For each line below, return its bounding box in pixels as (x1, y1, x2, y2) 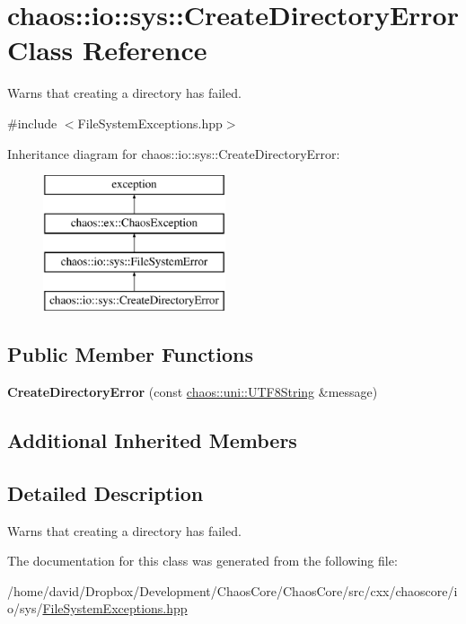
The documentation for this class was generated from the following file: (7, 551, 398, 570)
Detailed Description (7, 479, 204, 506)
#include (7, 113, 57, 132)
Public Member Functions (7, 340, 253, 368)
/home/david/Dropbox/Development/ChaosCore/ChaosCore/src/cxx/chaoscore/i (7, 581, 458, 600)
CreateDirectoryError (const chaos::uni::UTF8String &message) (7, 382, 378, 401)
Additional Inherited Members (7, 426, 297, 454)
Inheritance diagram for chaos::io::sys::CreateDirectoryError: (7, 144, 340, 163)
